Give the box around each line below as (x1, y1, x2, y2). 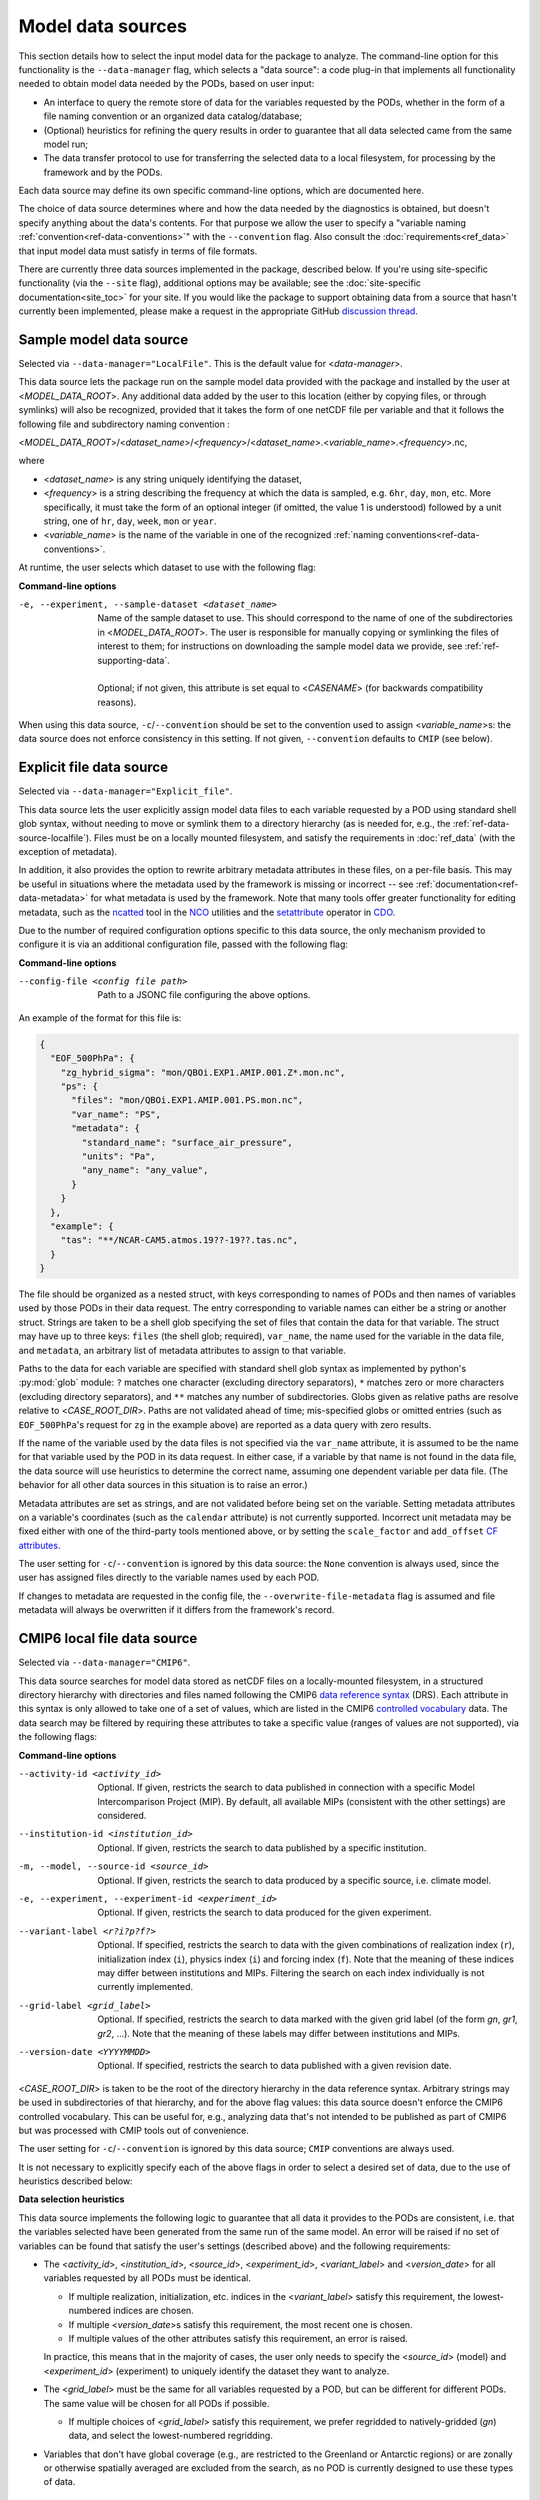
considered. (97, 1810, 147, 1822)
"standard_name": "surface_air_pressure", (81, 1136, 294, 1148)
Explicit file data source (18, 759, 169, 776)
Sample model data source (18, 331, 189, 348)
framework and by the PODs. (43, 166, 164, 178)
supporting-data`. (97, 654, 170, 666)
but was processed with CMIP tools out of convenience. (18, 2124, 249, 2136)
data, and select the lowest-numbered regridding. (68, 2430, 274, 2442)
